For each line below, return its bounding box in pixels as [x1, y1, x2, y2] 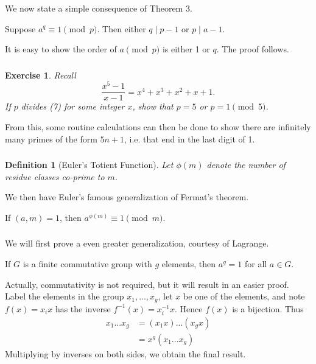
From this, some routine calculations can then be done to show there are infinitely [5, 120, 311, 133]
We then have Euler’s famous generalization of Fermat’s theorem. [5, 191, 249, 203]
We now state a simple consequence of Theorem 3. [5, 1, 192, 14]
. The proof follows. [216, 43, 289, 55]
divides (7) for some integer [21, 100, 125, 113]
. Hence [175, 302, 203, 315]
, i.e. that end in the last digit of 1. [124, 132, 255, 145]
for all [244, 257, 267, 270]
